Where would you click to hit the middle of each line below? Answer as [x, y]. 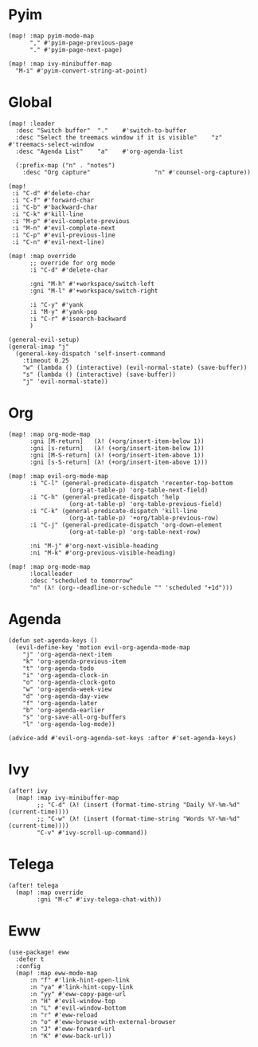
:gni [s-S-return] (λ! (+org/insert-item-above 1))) [119, 462]
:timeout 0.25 [46, 360]
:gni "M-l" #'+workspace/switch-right [94, 291]
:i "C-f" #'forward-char [53, 200]
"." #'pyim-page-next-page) [76, 49]
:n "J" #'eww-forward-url [72, 1029]
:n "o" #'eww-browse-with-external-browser [103, 1022]
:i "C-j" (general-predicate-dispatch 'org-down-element [126, 525]
